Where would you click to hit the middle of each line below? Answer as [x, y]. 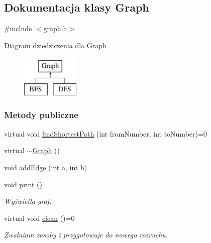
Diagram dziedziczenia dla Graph [55, 45]
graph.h [55, 28]
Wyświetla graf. [28, 201]
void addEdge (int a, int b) [46, 167]
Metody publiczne [41, 115]
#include [18, 28]
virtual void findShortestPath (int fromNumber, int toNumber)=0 [105, 133]
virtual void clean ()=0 [39, 218]
